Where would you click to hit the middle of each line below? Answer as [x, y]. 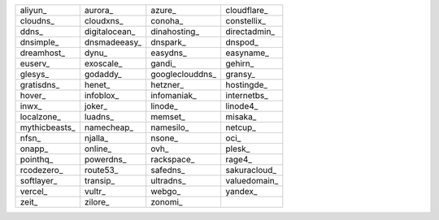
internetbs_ [247, 95]
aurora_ [99, 10]
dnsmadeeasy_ [113, 42]
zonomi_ [167, 202]
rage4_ [239, 160]
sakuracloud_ [251, 170]
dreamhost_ [42, 53]
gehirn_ [240, 63]
